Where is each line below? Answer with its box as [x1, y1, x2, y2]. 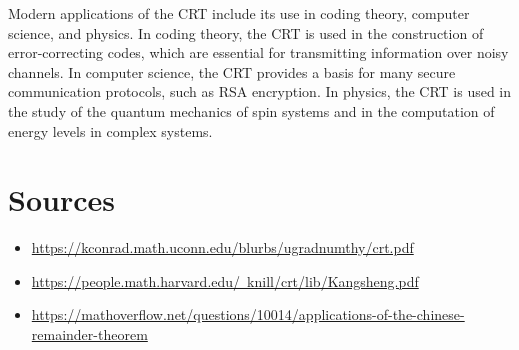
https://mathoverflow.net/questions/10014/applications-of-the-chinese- [31, 304, 465, 325]
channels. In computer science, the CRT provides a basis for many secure [8, 61, 456, 82]
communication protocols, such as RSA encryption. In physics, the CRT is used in [8, 81, 512, 102]
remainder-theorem [31, 324, 148, 345]
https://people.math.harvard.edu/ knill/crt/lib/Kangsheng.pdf [31, 270, 419, 291]
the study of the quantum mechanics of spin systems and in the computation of [8, 100, 495, 121]
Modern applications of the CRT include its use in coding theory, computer [8, 3, 470, 23]
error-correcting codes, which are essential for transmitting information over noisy [8, 42, 509, 63]
